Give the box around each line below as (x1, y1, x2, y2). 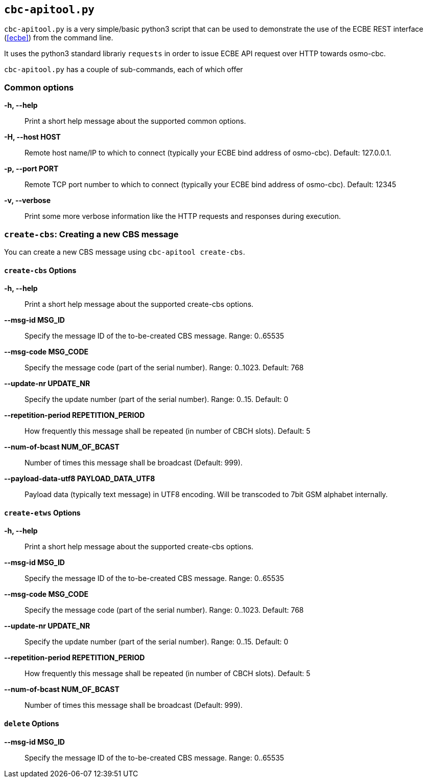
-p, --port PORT (4, 164, 59, 173)
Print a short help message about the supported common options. (25, 117, 246, 126)
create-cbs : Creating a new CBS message (4, 229, 179, 239)
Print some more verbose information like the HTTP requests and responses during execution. (25, 212, 341, 221)
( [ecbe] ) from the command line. (4, 33, 113, 42)
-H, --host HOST (4, 132, 61, 142)
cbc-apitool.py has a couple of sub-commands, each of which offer (4, 65, 243, 74)
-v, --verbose (4, 196, 51, 205)
